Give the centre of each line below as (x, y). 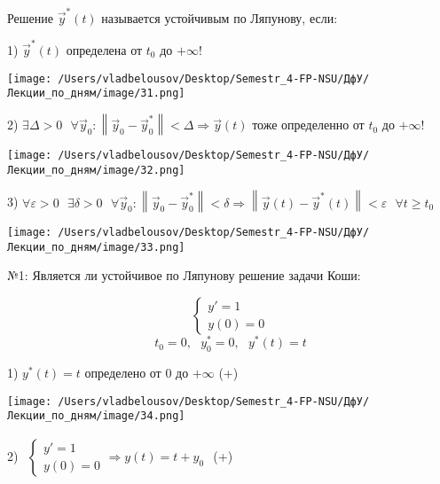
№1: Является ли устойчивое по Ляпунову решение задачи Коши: (184, 275)
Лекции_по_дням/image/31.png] (96, 94)
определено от (123, 372)
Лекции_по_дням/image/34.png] (96, 416)
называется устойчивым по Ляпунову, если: (220, 17)
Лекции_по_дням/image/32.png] (96, 170)
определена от (104, 50)
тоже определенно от (308, 125)
